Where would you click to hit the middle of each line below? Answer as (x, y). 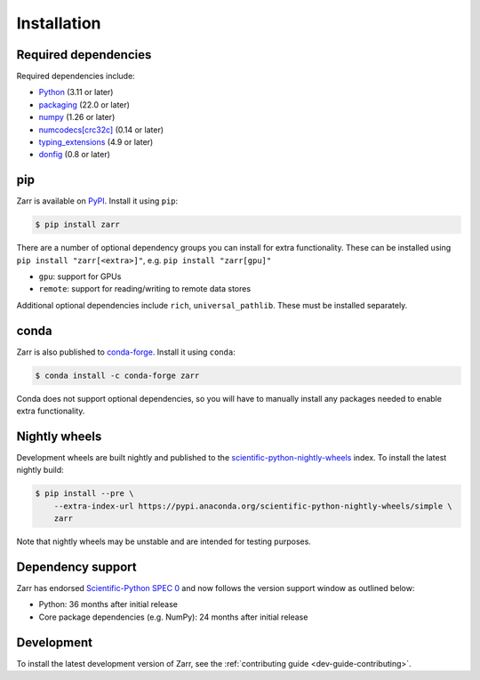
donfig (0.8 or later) (75, 155)
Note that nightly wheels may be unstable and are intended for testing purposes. (164, 541)
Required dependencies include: (76, 76)
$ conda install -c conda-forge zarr (117, 375)
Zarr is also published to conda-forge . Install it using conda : (126, 352)
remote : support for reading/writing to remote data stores (145, 289)
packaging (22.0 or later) (84, 104)
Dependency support (76, 567)
